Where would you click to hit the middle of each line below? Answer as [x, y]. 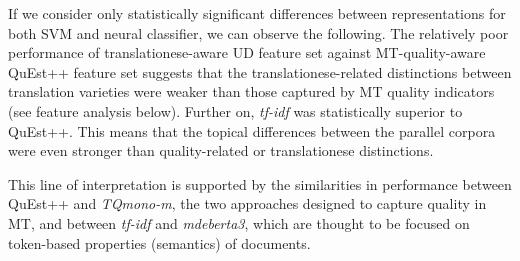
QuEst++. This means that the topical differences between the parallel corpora [252, 130]
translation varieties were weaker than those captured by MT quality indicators [251, 91]
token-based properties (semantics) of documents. [159, 242]
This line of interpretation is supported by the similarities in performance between [260, 183]
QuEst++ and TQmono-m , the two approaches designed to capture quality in [247, 203]
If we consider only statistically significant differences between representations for [257, 13]
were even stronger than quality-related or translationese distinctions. [221, 150]
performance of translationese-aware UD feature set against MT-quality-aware [247, 52]
